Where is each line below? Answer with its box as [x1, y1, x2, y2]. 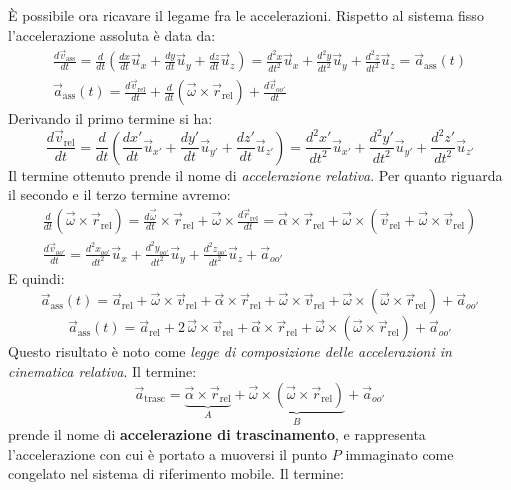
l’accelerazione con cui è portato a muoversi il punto [8, 443, 328, 464]
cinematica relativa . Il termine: [8, 361, 197, 382]
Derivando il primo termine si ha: [8, 108, 213, 129]
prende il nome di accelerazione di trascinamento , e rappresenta [8, 424, 426, 445]
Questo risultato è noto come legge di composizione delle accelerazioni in [8, 341, 452, 362]
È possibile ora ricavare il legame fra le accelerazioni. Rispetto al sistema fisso [8, 5, 484, 25]
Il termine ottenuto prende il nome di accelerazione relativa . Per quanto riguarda [8, 164, 503, 185]
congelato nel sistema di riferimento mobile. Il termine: [8, 463, 344, 484]
